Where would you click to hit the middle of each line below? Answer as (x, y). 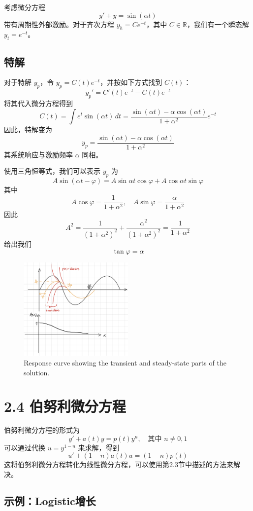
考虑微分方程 (25, 7)
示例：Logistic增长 (50, 501)
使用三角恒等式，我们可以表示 (52, 171)
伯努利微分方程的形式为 (42, 430)
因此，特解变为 (28, 129)
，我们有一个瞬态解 (218, 24)
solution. (37, 372)
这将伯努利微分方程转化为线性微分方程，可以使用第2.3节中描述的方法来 (119, 464)
